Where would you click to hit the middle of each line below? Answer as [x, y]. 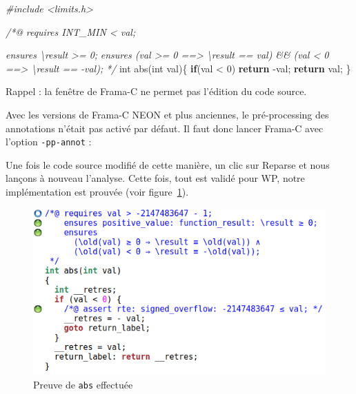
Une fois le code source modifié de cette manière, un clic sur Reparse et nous [168, 164]
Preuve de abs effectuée [83, 385]
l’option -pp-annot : [49, 142]
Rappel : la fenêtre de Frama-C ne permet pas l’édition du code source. [156, 91]
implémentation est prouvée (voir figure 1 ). [97, 191]
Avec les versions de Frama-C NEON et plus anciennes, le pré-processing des [167, 114]
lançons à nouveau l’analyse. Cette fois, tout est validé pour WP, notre [155, 178]
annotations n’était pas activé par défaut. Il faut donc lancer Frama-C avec [165, 128]
